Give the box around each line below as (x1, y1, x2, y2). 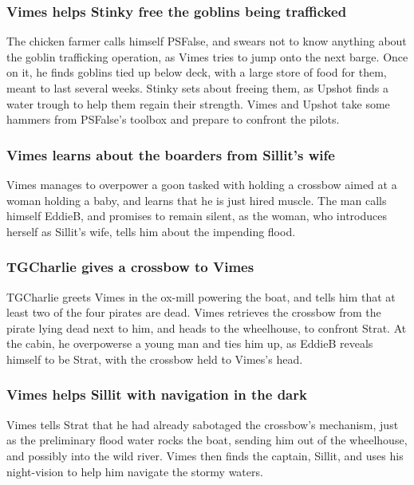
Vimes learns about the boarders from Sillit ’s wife (6, 144, 335, 164)
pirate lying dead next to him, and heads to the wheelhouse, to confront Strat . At (6, 319, 407, 336)
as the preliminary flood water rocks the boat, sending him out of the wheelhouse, (6, 432, 408, 448)
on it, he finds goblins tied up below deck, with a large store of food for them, (6, 64, 387, 81)
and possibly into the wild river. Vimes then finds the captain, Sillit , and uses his (6, 447, 404, 463)
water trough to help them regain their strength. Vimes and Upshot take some (6, 95, 390, 112)
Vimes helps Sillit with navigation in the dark (6, 384, 307, 404)
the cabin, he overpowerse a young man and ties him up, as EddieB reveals (6, 335, 373, 352)
